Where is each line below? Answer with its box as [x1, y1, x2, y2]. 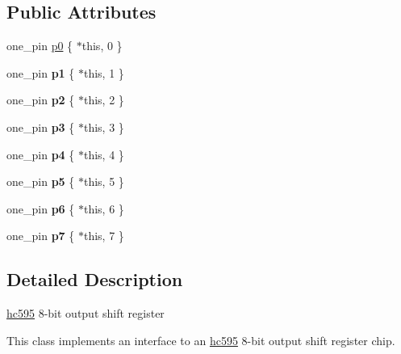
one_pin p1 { [6, 64, 75, 81]
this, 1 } [83, 64, 124, 81]
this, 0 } [81, 37, 123, 54]
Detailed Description [6, 267, 183, 292]
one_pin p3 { [6, 118, 75, 135]
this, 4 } [83, 145, 124, 162]
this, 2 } [83, 91, 124, 108]
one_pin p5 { [6, 173, 75, 190]
